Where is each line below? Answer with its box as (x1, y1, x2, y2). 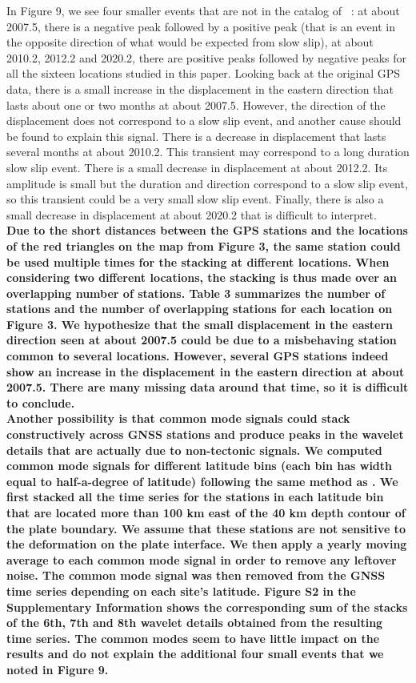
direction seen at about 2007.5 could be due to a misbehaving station (6, 331, 397, 348)
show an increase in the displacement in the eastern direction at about (6, 363, 405, 380)
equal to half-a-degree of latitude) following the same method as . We (6, 472, 398, 489)
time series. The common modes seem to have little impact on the (6, 629, 380, 646)
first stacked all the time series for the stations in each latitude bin (6, 488, 384, 505)
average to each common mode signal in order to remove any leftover (6, 551, 397, 568)
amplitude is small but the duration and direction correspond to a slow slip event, (6, 175, 408, 191)
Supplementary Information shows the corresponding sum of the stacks (6, 598, 408, 615)
